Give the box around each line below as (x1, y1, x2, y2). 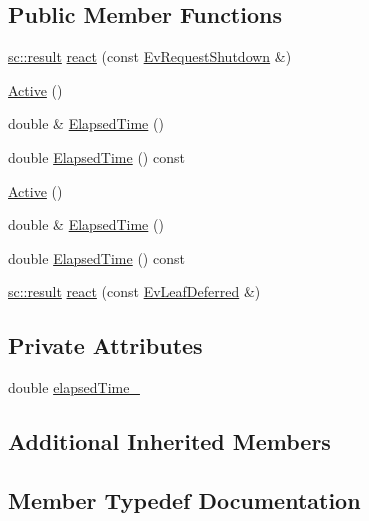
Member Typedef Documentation (8, 484, 361, 515)
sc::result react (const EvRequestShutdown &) (8, 46, 292, 67)
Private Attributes (8, 330, 203, 361)
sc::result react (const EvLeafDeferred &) (8, 281, 261, 302)
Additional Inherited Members (8, 426, 331, 457)
